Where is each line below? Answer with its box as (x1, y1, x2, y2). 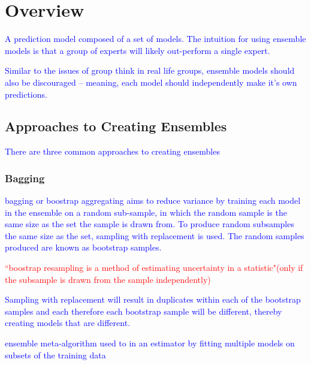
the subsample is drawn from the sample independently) (5, 273, 211, 285)
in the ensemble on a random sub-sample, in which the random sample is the (5, 206, 287, 218)
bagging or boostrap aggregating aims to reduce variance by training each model (5, 194, 301, 207)
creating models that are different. (5, 316, 131, 329)
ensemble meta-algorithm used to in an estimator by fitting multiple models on (5, 337, 295, 349)
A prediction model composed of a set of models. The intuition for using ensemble (5, 32, 306, 45)
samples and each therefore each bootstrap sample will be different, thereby (5, 304, 282, 317)
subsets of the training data (5, 348, 106, 361)
